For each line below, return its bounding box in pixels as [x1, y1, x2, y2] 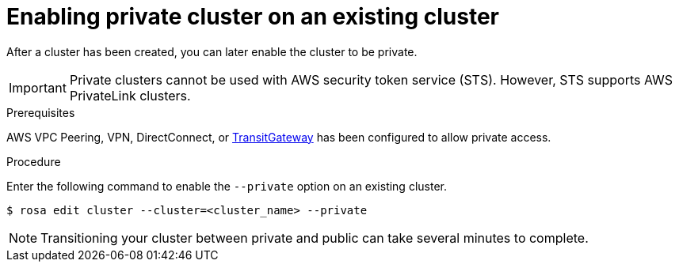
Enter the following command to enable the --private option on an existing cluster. [6, 179, 447, 193]
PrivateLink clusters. [69, 87, 191, 104]
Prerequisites [6, 105, 75, 119]
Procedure [6, 154, 61, 168]
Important [9, 79, 67, 96]
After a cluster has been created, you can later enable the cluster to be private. [6, 44, 418, 59]
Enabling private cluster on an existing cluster [6, 3, 499, 30]
